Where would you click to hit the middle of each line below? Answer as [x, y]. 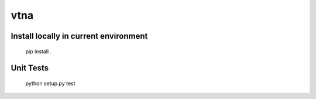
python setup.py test [50, 83]
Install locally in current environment [79, 36]
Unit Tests [30, 68]
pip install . [39, 51]
